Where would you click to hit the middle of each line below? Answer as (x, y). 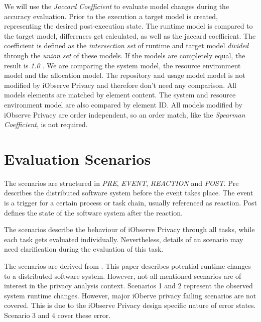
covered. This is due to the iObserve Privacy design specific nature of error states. (130, 305)
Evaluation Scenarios (78, 158)
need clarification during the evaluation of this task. (84, 249)
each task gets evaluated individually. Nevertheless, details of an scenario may (124, 239)
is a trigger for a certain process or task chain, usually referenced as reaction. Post (130, 203)
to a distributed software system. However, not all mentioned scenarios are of (123, 276)
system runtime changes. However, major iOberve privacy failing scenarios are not (130, 295)
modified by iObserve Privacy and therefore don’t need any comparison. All (120, 85)
